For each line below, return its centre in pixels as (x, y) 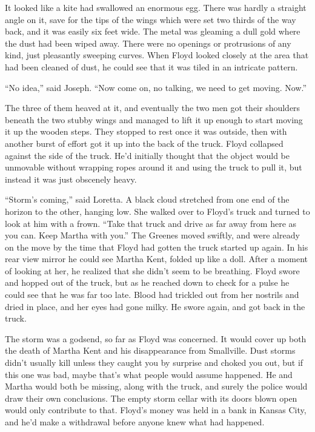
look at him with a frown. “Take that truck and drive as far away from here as (151, 223)
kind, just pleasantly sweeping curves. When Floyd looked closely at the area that (157, 55)
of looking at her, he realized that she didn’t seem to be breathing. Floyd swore (152, 270)
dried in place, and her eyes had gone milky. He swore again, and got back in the (155, 306)
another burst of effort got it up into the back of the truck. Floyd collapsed (144, 143)
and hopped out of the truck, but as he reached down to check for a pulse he (147, 282)
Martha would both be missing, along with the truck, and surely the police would (156, 386)
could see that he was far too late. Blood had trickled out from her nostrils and (152, 295)
